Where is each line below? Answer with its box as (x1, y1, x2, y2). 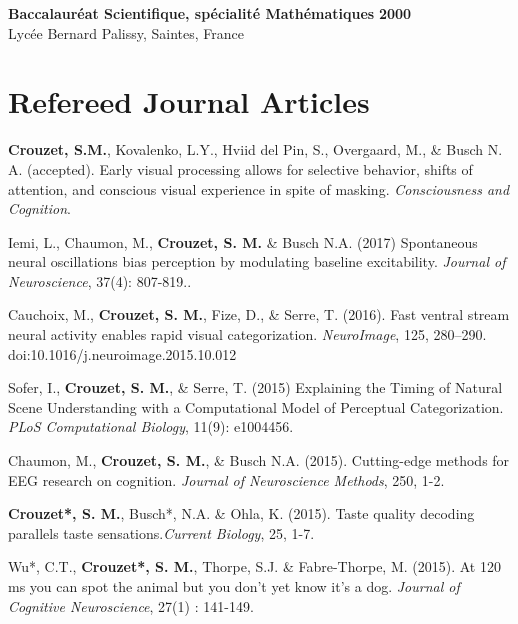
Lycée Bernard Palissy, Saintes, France (8, 22, 245, 43)
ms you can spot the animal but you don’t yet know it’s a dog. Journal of (8, 576, 460, 596)
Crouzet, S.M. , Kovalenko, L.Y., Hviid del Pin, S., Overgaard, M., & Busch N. (8, 139, 503, 160)
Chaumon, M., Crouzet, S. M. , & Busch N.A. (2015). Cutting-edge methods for (8, 450, 510, 471)
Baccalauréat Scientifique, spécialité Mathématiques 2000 (8, 3, 412, 23)
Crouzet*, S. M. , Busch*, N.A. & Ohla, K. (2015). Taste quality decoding (8, 503, 475, 524)
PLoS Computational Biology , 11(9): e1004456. (8, 416, 294, 437)
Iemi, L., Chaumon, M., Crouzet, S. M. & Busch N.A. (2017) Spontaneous (8, 231, 478, 252)
